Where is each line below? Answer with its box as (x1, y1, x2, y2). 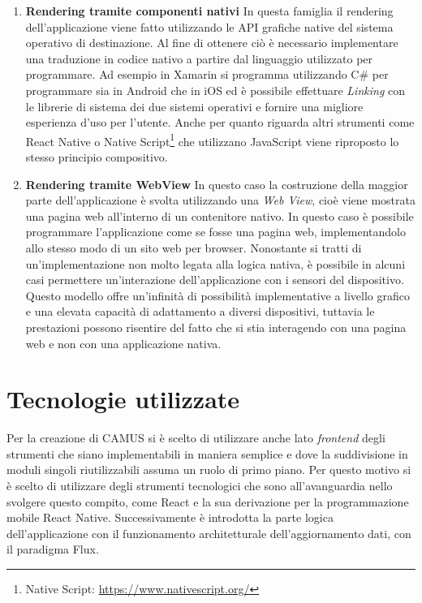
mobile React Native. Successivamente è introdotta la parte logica (6, 509, 334, 526)
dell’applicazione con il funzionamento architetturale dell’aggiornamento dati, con (6, 524, 411, 541)
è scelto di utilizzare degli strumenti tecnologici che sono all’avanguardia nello (6, 477, 393, 494)
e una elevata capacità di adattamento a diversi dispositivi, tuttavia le (25, 303, 375, 320)
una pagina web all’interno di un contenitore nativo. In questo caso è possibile (25, 207, 414, 224)
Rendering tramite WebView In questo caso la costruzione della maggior (25, 175, 408, 192)
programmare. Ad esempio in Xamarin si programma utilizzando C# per (25, 66, 389, 83)
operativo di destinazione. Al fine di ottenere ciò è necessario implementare (25, 34, 398, 51)
